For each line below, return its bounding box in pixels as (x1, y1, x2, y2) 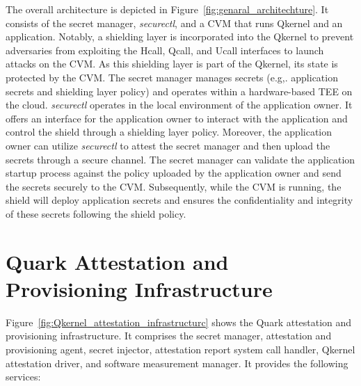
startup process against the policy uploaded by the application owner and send (6, 166, 342, 180)
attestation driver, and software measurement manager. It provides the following (6, 355, 348, 370)
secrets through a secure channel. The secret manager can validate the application (6, 152, 355, 166)
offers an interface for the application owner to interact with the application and (6, 111, 348, 125)
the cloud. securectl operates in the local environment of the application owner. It (6, 97, 353, 112)
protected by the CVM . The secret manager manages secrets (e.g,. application (6, 70, 338, 84)
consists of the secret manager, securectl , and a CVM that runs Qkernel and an (6, 15, 343, 30)
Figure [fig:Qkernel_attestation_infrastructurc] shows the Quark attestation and (6, 314, 352, 329)
